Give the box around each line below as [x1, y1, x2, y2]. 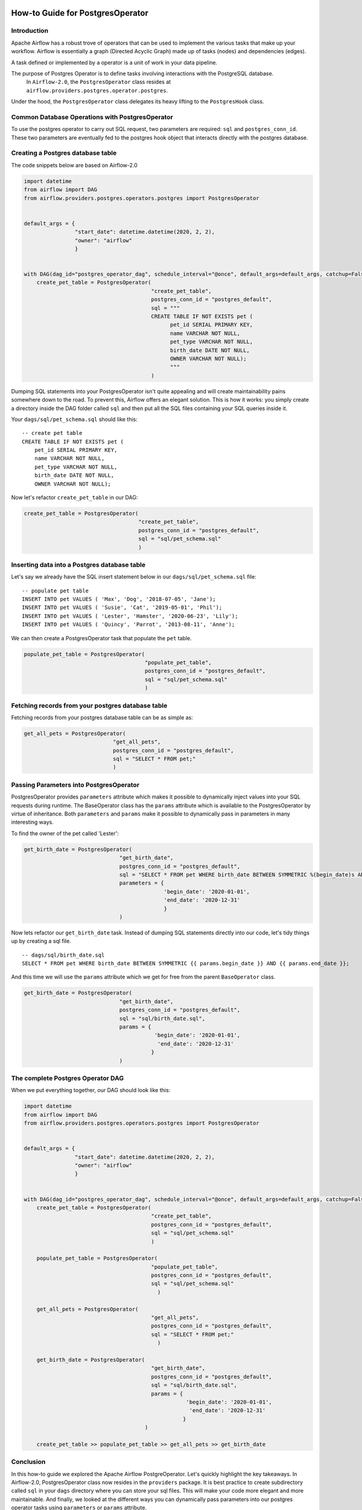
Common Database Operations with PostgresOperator [11, 112, 173, 121]
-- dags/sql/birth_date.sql [22, 951, 105, 959]
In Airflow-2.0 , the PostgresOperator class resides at [26, 79, 171, 86]
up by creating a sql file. [11, 937, 72, 945]
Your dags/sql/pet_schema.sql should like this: [11, 416, 138, 423]
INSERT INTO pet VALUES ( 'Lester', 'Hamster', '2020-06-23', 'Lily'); [22, 612, 238, 619]
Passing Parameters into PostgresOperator [11, 780, 140, 789]
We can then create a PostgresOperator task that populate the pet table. [11, 634, 192, 641]
